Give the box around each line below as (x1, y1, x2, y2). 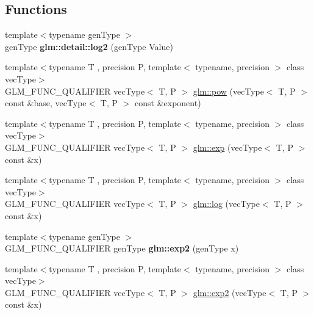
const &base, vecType (5, 96, 87, 109)
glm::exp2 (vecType (193, 286, 266, 299)
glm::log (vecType (193, 197, 260, 210)
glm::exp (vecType (193, 140, 262, 153)
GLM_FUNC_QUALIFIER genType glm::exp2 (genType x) (5, 242, 239, 255)
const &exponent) (135, 96, 201, 109)
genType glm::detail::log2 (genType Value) (5, 40, 173, 52)
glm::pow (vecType (193, 84, 264, 97)
